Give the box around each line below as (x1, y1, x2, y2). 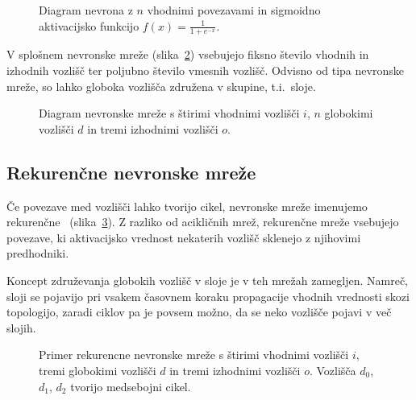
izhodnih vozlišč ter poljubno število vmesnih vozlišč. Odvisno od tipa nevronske (6, 62, 404, 79)
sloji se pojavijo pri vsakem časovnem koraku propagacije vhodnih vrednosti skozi (6, 287, 410, 304)
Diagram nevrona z (39, 2, 133, 18)
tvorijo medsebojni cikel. (70, 377, 191, 394)
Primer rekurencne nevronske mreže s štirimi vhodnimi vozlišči (39, 346, 349, 363)
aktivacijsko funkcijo (39, 17, 139, 34)
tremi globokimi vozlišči (39, 361, 156, 378)
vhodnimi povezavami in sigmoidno (147, 2, 321, 18)
